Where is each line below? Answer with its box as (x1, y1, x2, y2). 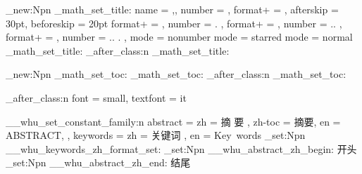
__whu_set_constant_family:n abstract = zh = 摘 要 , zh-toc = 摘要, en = (6, 114, 341, 128)
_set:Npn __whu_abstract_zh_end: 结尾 (6, 155, 191, 170)
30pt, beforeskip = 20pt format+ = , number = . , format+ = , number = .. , (6, 15, 342, 30)
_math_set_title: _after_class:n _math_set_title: (6, 43, 230, 58)
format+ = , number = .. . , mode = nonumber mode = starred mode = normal (6, 29, 353, 44)
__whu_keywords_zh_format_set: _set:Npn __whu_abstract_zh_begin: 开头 (6, 141, 357, 156)
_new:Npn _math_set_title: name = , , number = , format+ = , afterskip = (6, 2, 339, 16)
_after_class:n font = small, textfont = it (6, 90, 187, 105)
